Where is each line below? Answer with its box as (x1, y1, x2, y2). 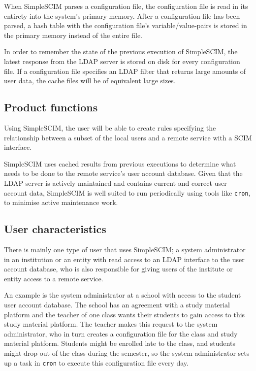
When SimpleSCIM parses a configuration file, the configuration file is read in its (4, 1, 248, 11)
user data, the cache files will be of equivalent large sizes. (4, 75, 176, 86)
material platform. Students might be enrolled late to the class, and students (4, 338, 235, 348)
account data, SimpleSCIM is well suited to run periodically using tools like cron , (4, 187, 251, 198)
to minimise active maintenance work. (4, 197, 118, 207)
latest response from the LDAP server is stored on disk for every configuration (4, 56, 240, 66)
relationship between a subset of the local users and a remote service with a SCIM (4, 132, 252, 142)
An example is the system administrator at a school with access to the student (4, 290, 241, 300)
